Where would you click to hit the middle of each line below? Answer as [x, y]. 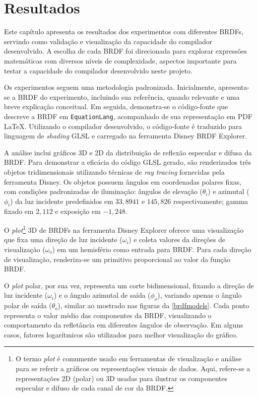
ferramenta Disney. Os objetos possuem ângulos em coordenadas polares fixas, [123, 181]
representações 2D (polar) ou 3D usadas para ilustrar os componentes [121, 378]
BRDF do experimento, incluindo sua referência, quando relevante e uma [129, 97]
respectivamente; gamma [211, 201]
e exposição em [78, 211]
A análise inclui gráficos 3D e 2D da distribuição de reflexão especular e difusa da [128, 152]
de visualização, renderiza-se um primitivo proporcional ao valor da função [117, 259]
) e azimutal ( [228, 191]
